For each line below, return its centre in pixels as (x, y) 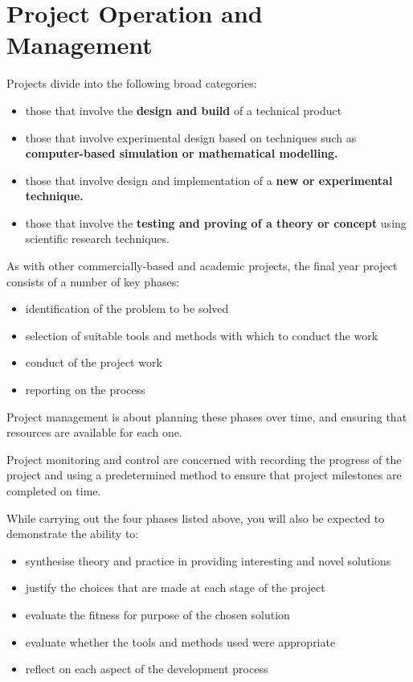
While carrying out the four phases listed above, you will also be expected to (196, 518)
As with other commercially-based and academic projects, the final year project (202, 266)
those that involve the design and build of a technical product (184, 110)
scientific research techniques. (97, 238)
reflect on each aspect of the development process (147, 669)
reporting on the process (85, 390)
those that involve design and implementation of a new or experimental (209, 180)
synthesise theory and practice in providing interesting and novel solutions (208, 560)
